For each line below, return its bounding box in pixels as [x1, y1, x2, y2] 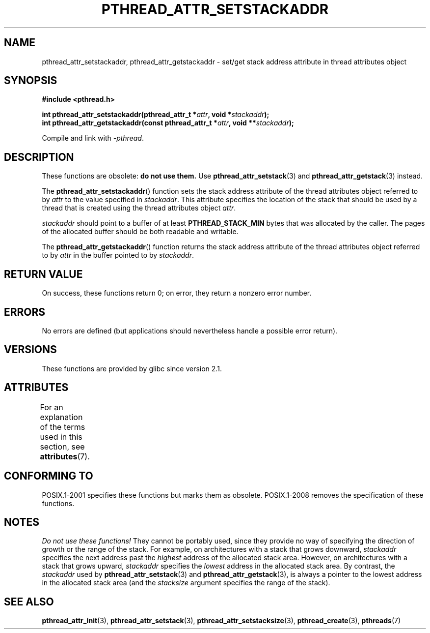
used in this [40, 431, 82, 442]
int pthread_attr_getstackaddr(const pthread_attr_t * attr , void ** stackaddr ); [42, 119, 294, 127]
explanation [40, 412, 83, 422]
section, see [40, 441, 85, 452]
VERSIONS [4, 343, 57, 356]
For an [40, 402, 63, 412]
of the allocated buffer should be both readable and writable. [42, 227, 239, 236]
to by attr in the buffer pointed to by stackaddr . [42, 251, 194, 260]
